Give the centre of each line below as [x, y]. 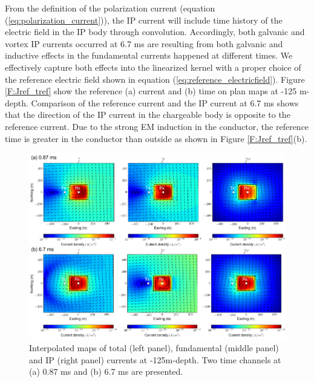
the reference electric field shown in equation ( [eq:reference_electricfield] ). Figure [155, 79]
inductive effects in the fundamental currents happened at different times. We [149, 55]
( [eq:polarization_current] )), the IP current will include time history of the [144, 20]
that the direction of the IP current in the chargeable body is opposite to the [148, 115]
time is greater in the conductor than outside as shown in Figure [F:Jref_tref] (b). [156, 138]
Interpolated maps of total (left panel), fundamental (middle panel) [154, 348]
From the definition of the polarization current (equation [110, 8]
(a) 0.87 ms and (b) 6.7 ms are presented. [106, 371]
